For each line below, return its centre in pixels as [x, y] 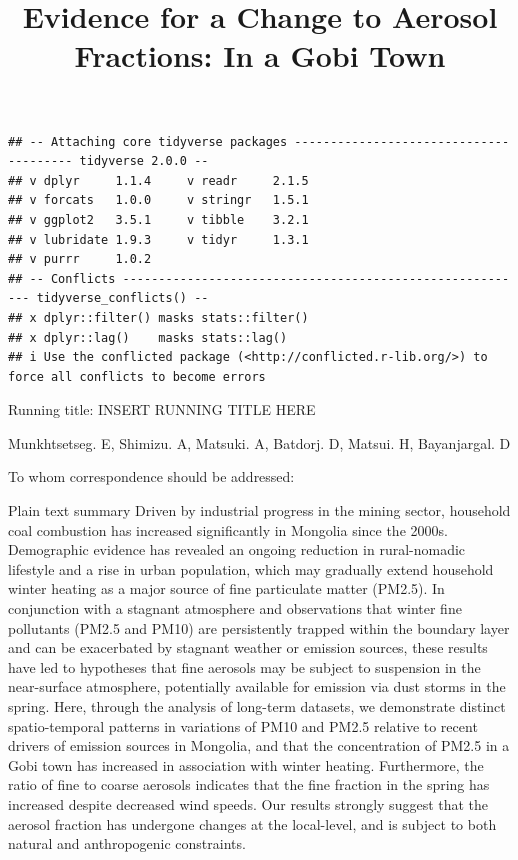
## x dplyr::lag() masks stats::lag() [148, 337]
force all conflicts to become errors [137, 376]
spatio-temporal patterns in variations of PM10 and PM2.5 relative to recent [243, 725]
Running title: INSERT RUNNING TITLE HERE [162, 409]
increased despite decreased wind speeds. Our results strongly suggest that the [248, 803]
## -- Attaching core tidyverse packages [148, 141]
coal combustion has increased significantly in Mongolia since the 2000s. [228, 529]
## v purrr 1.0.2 [80, 259]
